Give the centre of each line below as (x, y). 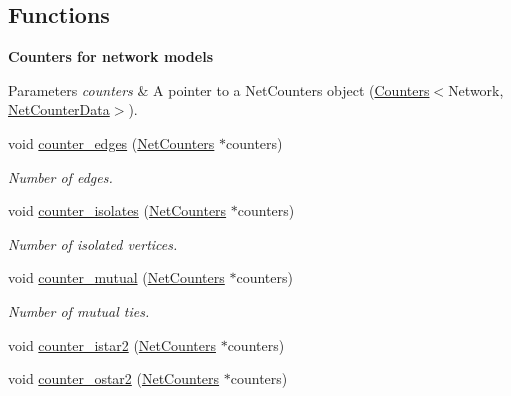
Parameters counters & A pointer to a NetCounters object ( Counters (219, 89)
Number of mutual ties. (79, 310)
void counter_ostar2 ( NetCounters (114, 378)
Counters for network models (111, 56)
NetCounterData (59, 109)
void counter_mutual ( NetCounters (116, 277)
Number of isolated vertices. (93, 243)
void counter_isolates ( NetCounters (117, 210)
